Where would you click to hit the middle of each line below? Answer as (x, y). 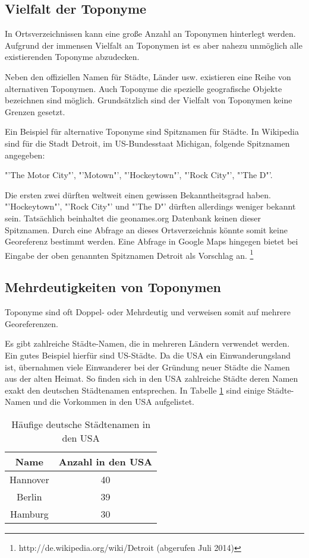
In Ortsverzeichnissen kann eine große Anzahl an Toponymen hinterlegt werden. (150, 34)
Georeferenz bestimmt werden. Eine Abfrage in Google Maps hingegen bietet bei (152, 241)
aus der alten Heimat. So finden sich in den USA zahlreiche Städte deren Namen (152, 378)
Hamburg (29, 513)
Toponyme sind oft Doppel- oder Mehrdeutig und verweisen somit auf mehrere (148, 312)
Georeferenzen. (32, 323)
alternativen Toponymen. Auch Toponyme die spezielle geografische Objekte (144, 88)
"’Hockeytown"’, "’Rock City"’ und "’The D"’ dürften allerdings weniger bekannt (150, 206)
